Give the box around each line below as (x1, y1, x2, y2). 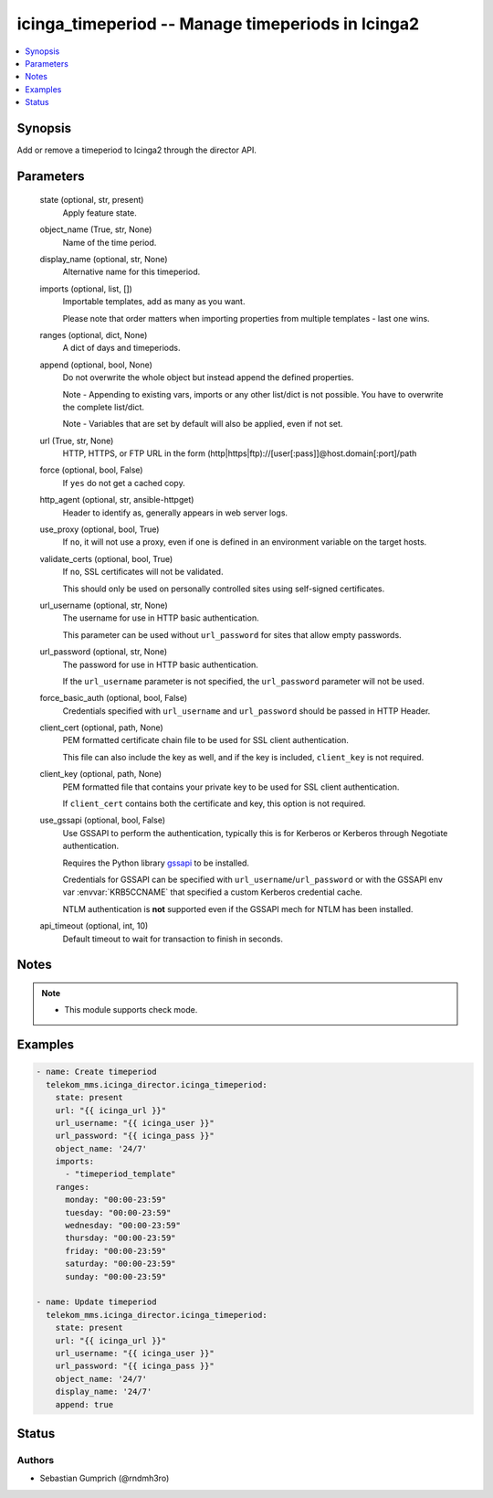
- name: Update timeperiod (36, 1297, 157, 1307)
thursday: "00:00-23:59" (65, 1233, 177, 1243)
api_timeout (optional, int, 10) (39, 920, 149, 931)
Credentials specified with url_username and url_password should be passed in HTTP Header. (62, 705, 431, 717)
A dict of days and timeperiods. (62, 343, 181, 354)
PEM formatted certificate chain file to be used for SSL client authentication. (62, 735, 349, 746)
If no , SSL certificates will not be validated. (62, 567, 224, 578)
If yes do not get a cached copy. (62, 477, 186, 488)
